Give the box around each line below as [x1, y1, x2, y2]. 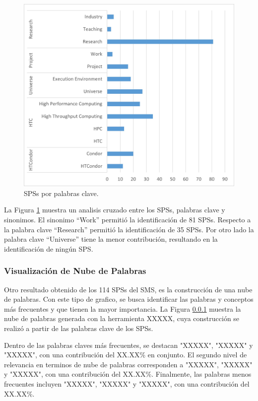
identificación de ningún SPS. [4, 243, 93, 254]
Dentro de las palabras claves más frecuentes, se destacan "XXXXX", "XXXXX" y [4, 339, 253, 350]
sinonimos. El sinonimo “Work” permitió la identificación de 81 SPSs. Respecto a [4, 214, 251, 225]
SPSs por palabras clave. [24, 188, 99, 198]
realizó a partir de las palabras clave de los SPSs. [4, 323, 153, 334]
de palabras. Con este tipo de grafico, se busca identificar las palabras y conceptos [4, 294, 254, 304]
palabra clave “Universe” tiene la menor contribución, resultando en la [4, 234, 218, 244]
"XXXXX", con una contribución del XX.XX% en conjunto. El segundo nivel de [4, 349, 247, 360]
